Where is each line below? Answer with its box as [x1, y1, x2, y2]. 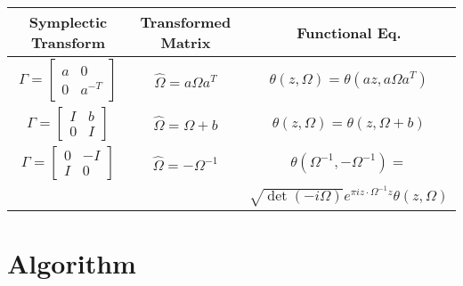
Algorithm [7, 244, 136, 281]
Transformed [140, 12, 231, 32]
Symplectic [28, 12, 108, 32]
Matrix [160, 32, 211, 53]
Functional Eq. [296, 21, 402, 43]
